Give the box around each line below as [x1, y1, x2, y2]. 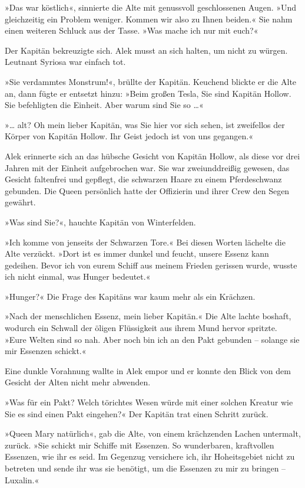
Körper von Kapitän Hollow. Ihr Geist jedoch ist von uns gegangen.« [5, 130, 254, 142]
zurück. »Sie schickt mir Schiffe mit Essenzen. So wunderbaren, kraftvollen [5, 438, 274, 451]
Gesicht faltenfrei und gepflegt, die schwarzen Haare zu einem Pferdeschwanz [5, 173, 282, 185]
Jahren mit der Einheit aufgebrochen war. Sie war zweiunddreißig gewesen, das [5, 161, 290, 173]
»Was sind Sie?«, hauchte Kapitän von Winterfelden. [5, 215, 196, 228]
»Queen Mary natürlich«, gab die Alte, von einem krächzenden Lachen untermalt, [5, 427, 301, 440]
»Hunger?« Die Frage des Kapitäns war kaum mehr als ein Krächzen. [5, 290, 256, 302]
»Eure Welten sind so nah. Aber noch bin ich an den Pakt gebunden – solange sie [5, 333, 300, 345]
